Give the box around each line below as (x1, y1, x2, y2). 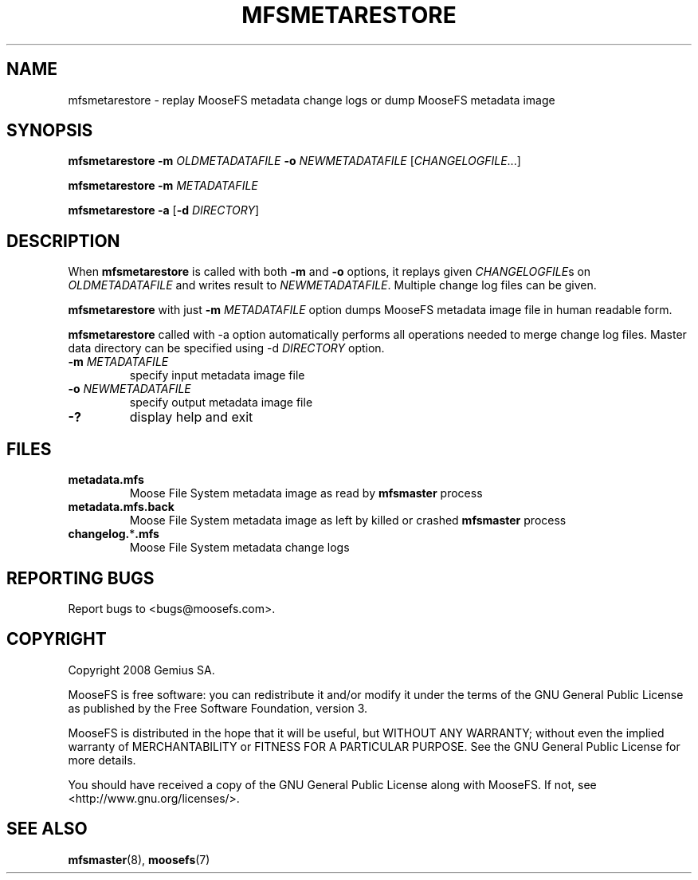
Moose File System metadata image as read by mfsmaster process (129, 486, 483, 501)
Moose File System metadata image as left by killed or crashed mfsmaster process (129, 513, 567, 528)
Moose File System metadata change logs (129, 540, 350, 555)
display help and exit (129, 409, 253, 426)
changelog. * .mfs (68, 527, 159, 541)
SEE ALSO (6, 819, 88, 839)
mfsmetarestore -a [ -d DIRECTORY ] (68, 203, 260, 218)
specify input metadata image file (129, 368, 305, 383)
